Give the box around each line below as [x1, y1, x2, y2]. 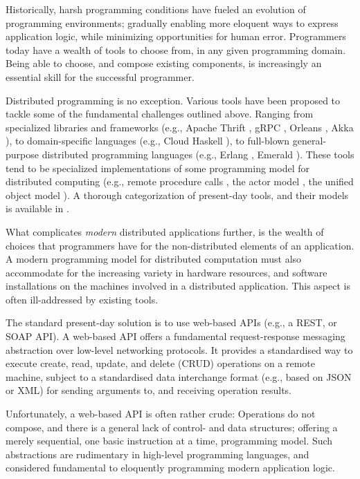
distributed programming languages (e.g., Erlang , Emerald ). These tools [42, 147, 354, 161]
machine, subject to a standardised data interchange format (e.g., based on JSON [6, 369, 352, 384]
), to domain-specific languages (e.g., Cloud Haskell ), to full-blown [6, 133, 290, 148]
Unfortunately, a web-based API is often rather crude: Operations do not [6, 406, 316, 421]
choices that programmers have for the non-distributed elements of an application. [6, 238, 354, 252]
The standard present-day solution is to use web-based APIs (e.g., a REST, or [6, 315, 337, 330]
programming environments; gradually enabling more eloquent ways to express [6, 15, 339, 30]
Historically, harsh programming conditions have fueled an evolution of [6, 2, 306, 16]
